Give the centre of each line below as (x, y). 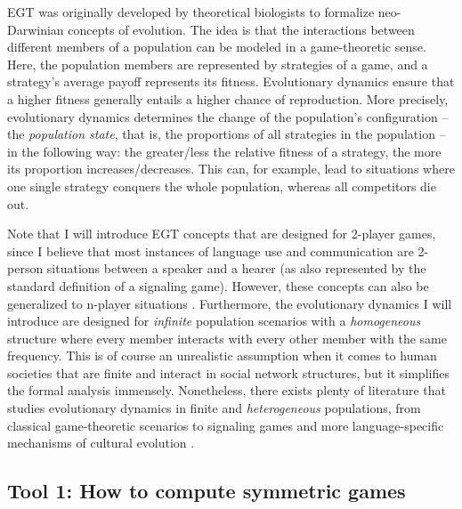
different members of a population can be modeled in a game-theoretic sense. (217, 47)
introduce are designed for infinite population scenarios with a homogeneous (214, 321)
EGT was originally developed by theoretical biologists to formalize (191, 12)
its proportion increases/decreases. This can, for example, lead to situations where (231, 169)
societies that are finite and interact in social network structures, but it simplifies (228, 372)
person (25, 268)
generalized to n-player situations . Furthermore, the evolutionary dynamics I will (230, 303)
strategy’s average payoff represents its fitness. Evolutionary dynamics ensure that (231, 81)
